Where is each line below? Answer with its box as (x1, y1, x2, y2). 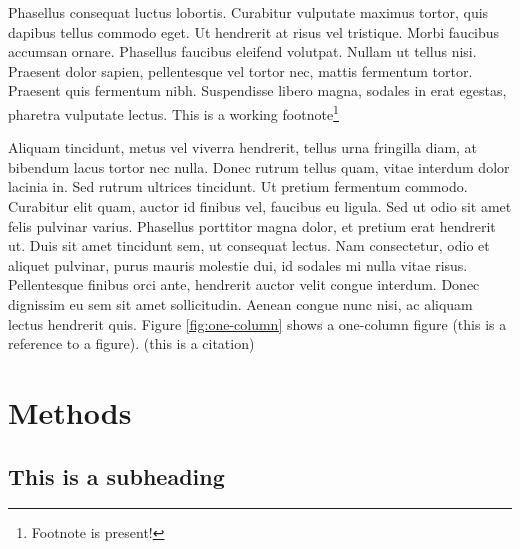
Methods (8, 391, 132, 432)
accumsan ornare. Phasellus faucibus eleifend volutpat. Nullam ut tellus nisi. (8, 41, 477, 62)
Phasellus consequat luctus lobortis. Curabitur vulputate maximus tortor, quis (8, 2, 489, 22)
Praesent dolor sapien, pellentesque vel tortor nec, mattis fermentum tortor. (8, 60, 473, 81)
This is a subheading (8, 460, 225, 491)
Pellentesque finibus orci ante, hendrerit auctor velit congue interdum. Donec (8, 274, 480, 295)
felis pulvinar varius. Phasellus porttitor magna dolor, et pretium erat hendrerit (8, 215, 496, 236)
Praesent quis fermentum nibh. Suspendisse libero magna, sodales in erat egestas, (8, 80, 507, 101)
